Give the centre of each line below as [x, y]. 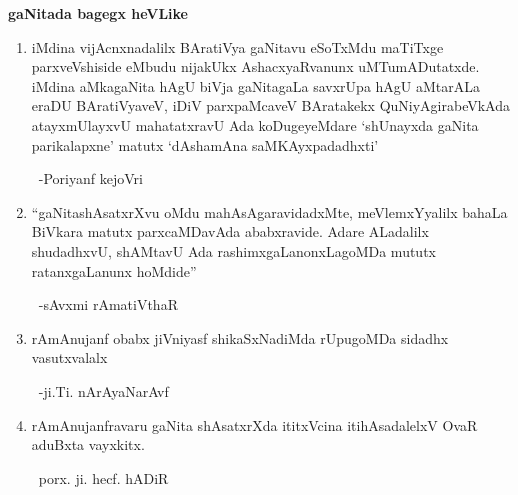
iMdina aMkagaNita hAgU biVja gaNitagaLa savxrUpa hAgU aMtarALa [256, 85]
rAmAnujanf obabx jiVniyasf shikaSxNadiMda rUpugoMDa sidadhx [240, 337]
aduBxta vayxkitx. [88, 444]
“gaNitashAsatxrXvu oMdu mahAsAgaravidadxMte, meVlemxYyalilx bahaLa [269, 211]
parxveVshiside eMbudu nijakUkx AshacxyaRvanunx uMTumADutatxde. [255, 66]
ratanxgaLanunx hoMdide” [114, 270]
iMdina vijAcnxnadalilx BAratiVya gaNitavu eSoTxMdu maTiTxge [237, 46]
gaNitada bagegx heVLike [98, 13]
